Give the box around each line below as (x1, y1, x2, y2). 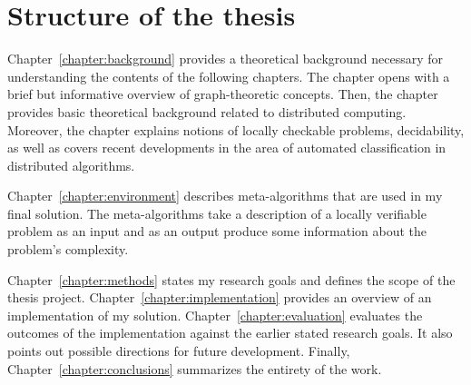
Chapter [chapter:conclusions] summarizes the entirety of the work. (7, 359, 382, 378)
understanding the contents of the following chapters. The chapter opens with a (7, 66, 450, 85)
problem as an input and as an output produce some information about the (7, 222, 427, 241)
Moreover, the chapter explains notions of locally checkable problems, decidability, (7, 120, 465, 139)
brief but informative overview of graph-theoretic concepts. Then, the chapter (7, 84, 438, 104)
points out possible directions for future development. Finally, (7, 341, 350, 360)
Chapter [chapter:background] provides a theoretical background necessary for (7, 49, 444, 68)
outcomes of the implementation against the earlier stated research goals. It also (7, 323, 453, 342)
